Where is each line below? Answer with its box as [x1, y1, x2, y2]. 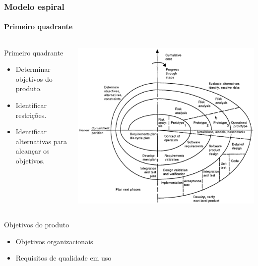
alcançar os [15, 146, 50, 156]
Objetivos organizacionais [15, 236, 93, 246]
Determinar [15, 64, 51, 74]
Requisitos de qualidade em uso [15, 253, 112, 263]
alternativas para [15, 136, 67, 146]
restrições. [15, 109, 47, 120]
